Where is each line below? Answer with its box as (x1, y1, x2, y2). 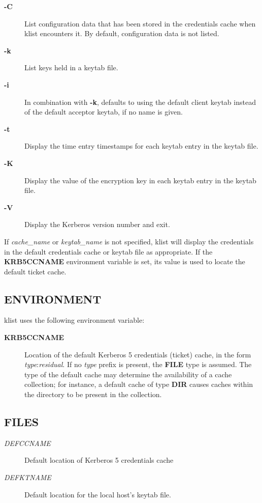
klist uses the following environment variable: (4, 315, 145, 325)
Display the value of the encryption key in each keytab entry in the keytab (24, 175, 256, 185)
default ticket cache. (4, 266, 67, 276)
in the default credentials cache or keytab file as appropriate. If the (4, 246, 213, 257)
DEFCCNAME (4, 437, 51, 448)
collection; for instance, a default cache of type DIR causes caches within (24, 379, 253, 389)
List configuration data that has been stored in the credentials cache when (24, 18, 256, 29)
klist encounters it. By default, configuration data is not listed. (24, 28, 219, 39)
